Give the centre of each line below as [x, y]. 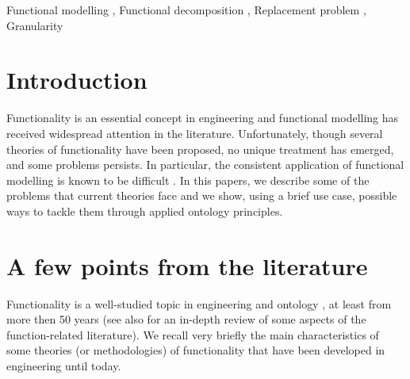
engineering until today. [64, 365]
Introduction [77, 80]
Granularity [35, 25]
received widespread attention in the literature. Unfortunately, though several [195, 133]
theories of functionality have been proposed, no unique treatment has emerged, [200, 149]
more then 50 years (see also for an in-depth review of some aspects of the [186, 319]
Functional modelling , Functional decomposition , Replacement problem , [186, 10]
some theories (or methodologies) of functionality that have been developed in [196, 350]
